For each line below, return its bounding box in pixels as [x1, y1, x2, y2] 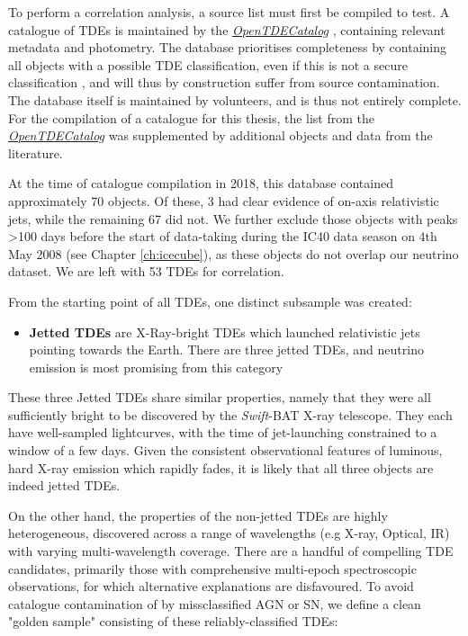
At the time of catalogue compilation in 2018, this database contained [8, 174, 393, 193]
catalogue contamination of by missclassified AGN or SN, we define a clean [8, 594, 421, 613]
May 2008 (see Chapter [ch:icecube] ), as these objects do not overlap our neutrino [8, 244, 459, 263]
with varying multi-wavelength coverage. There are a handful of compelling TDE [8, 542, 454, 560]
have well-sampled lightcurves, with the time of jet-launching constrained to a [8, 423, 437, 442]
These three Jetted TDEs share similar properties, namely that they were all [8, 388, 431, 407]
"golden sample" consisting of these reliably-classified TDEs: [8, 612, 338, 631]
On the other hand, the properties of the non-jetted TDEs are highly [8, 506, 388, 524]
